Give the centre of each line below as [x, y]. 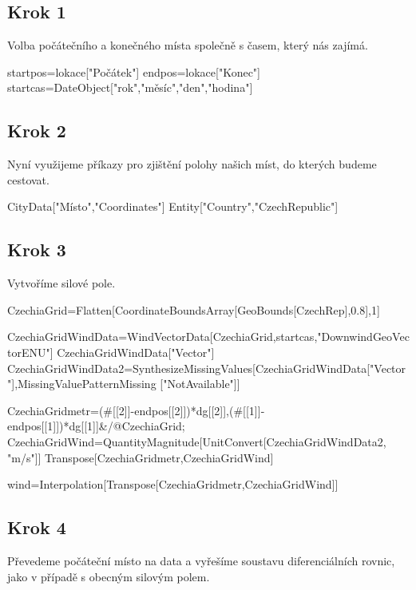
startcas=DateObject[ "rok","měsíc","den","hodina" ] [130, 87]
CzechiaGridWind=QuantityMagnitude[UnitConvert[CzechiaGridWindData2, [197, 441]
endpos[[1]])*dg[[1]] [53, 426]
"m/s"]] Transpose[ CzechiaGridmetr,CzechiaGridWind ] [141, 457]
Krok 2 [37, 131]
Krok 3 [37, 249]
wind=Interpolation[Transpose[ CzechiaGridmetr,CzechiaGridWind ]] [173, 484]
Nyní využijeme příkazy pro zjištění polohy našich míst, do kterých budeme [192, 164]
